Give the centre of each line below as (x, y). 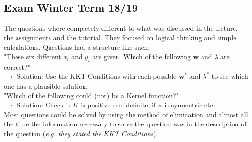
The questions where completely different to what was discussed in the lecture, (121, 28)
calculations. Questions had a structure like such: (77, 47)
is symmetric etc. (190, 105)
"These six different (33, 56)
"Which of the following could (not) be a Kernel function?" (91, 95)
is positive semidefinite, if (118, 105)
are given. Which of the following (142, 56)
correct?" (17, 66)
